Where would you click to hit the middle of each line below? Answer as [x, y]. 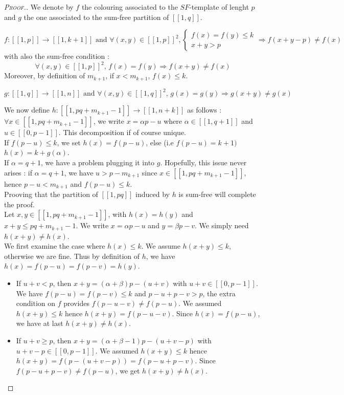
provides [76, 303]
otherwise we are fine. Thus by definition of [72, 256]
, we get [128, 370]
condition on [36, 303]
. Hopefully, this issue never [203, 162]
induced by [153, 194]
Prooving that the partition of [51, 194]
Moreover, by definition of [45, 75]
